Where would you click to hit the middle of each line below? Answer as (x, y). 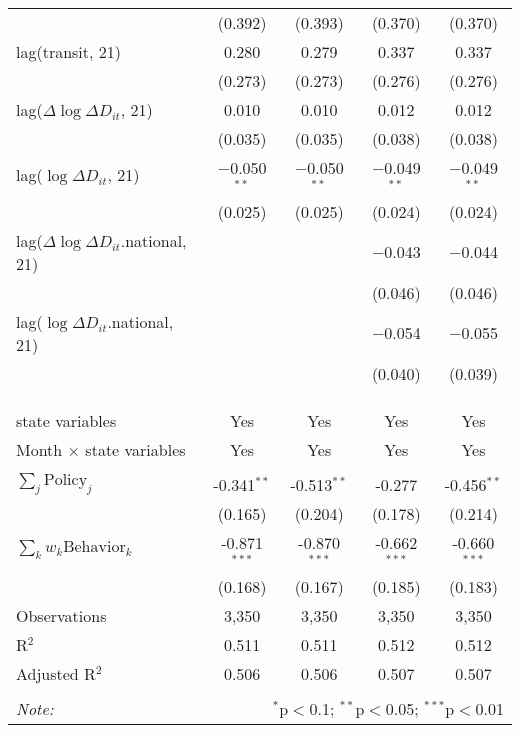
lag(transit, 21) (69, 51)
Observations (61, 615)
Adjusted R (56, 673)
